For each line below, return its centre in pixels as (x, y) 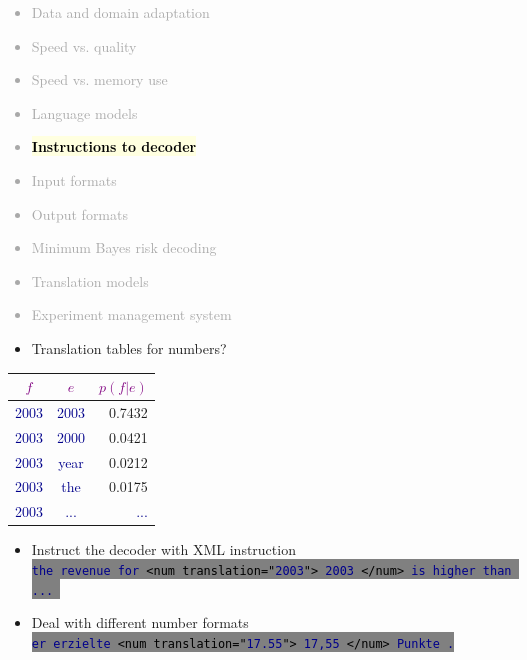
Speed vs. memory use (99, 79)
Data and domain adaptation (120, 12)
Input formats (74, 179)
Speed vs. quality (84, 45)
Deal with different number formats (140, 622)
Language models (84, 112)
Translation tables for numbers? (129, 347)
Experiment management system (131, 314)
